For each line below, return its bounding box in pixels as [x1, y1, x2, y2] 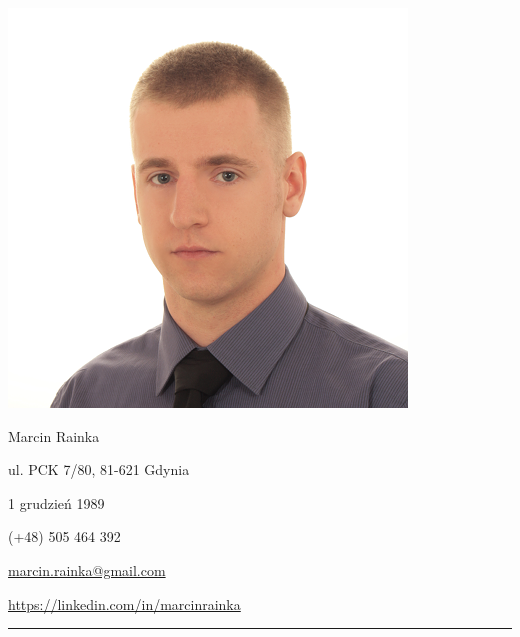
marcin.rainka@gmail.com [8, 559, 166, 580]
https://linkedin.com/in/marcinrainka [8, 593, 241, 614]
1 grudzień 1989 [8, 492, 105, 513]
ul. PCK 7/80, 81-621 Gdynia [8, 459, 190, 480]
